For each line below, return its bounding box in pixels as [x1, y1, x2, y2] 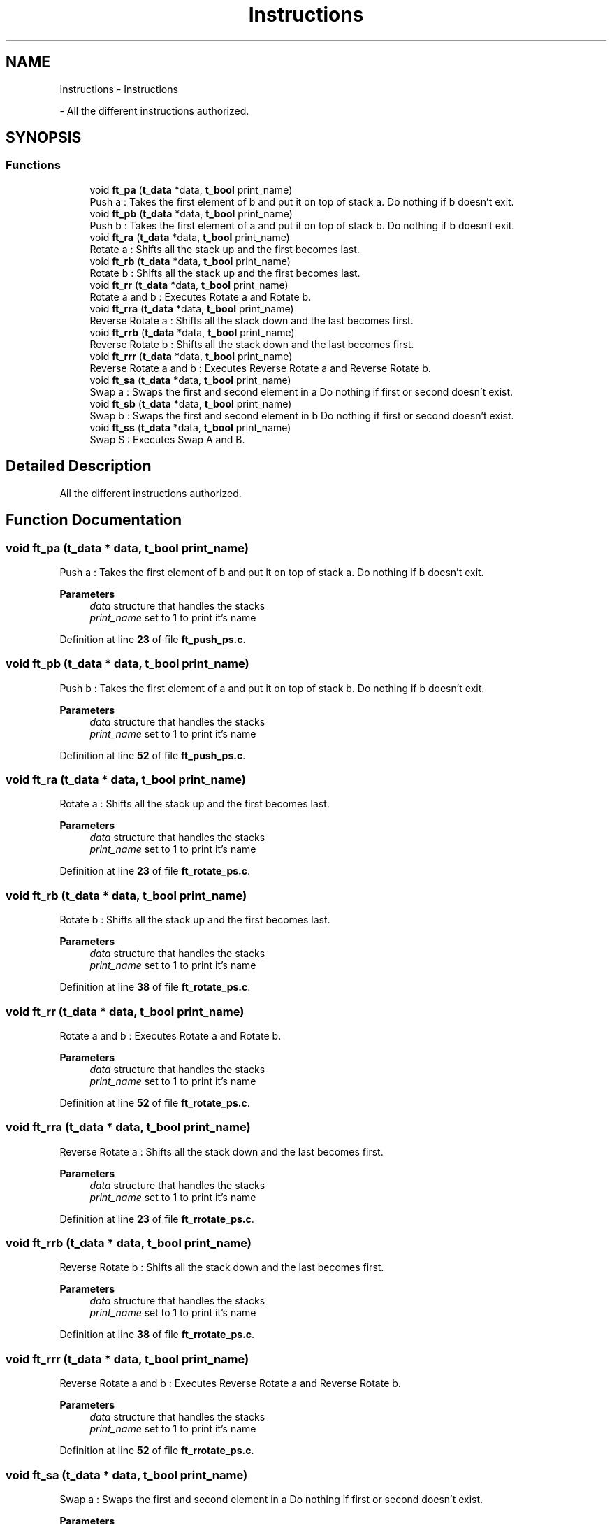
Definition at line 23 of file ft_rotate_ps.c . [59, 865, 251, 877]
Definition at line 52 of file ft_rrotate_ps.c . [59, 1444, 254, 1457]
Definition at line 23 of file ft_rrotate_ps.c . [59, 1212, 254, 1225]
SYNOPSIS [6, 129, 82, 147]
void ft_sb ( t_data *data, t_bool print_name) [89, 397, 292, 410]
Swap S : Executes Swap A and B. [89, 433, 245, 445]
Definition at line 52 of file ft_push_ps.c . [59, 749, 246, 761]
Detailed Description [6, 457, 152, 475]
